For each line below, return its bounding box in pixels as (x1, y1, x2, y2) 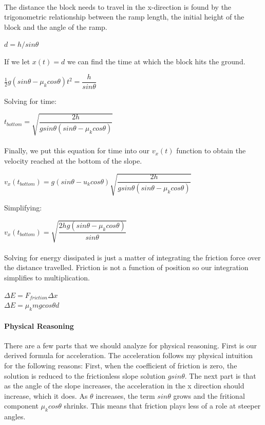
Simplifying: (4, 202, 42, 213)
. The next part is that (184, 370, 256, 381)
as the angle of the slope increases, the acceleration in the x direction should (4, 380, 244, 391)
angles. (4, 411, 26, 422)
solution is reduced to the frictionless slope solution (4, 370, 165, 381)
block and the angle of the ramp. (4, 21, 107, 32)
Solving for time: (4, 95, 56, 106)
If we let (4, 56, 30, 66)
